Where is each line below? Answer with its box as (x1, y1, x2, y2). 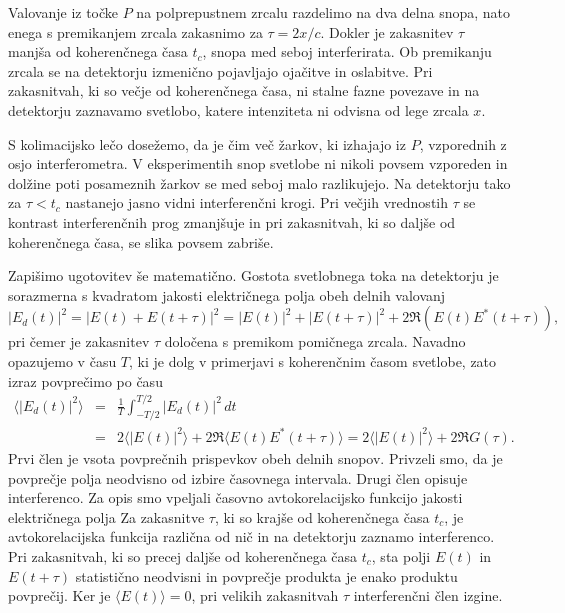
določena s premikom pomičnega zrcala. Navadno (164, 331, 466, 352)
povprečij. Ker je (8, 585, 111, 606)
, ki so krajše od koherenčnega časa (214, 506, 430, 527)
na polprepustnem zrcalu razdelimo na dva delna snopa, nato (136, 2, 510, 22)
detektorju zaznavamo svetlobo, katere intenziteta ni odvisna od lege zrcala (8, 99, 469, 120)
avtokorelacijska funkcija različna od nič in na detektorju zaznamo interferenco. (8, 526, 495, 547)
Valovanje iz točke (8, 2, 119, 22)
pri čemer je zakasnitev (8, 331, 150, 352)
